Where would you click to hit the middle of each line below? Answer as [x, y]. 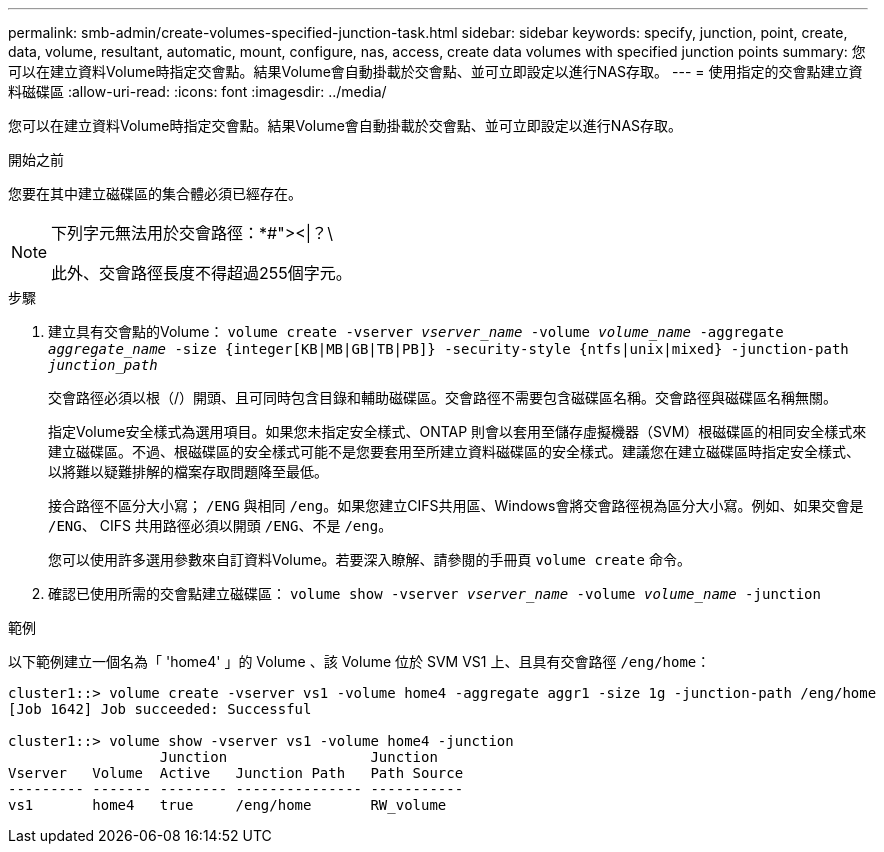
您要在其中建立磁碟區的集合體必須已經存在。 [155, 193]
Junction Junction [298, 757]
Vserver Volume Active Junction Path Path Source [236, 773]
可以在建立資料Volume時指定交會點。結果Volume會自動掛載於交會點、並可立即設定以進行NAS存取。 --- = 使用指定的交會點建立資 [435, 71]
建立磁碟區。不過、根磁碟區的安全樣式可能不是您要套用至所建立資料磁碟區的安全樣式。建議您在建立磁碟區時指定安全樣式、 [454, 451]
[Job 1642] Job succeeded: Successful [160, 709]
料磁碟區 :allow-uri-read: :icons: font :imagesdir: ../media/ [197, 91]
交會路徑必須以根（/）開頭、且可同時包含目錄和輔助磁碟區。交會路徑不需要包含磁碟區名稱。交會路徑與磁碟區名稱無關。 [443, 397]
